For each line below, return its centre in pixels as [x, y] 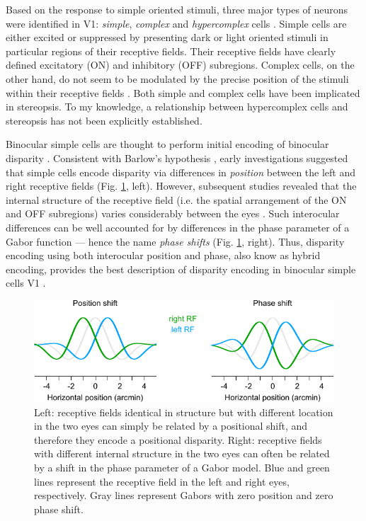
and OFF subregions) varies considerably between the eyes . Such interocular [173, 213]
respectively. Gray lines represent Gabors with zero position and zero [184, 495]
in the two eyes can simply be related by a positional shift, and [171, 426]
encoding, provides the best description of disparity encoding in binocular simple [181, 269]
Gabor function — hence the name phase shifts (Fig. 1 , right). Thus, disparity [175, 241]
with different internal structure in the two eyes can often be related [182, 453]
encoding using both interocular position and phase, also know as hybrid [163, 255]
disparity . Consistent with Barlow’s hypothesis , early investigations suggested [177, 158]
